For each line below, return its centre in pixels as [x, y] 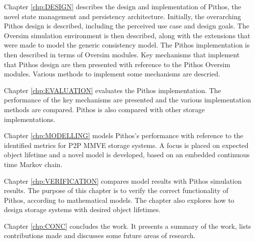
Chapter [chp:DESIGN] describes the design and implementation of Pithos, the [123, 6]
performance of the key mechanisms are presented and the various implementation [127, 100]
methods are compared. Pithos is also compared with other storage [104, 109]
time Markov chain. [33, 164]
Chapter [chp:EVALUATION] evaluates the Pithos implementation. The [113, 90]
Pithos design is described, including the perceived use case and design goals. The [127, 26]
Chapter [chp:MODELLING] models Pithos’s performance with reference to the [124, 135]
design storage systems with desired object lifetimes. [82, 209]
